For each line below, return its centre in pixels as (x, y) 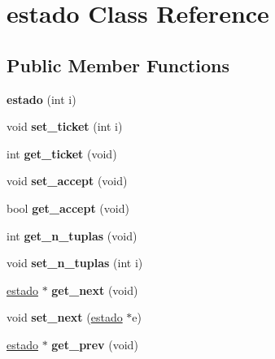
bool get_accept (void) (68, 208)
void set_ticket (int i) (65, 126)
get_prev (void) (95, 344)
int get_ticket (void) (62, 153)
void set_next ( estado (65, 317)
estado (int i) (41, 99)
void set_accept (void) (67, 181)
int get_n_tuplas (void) (72, 235)
